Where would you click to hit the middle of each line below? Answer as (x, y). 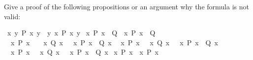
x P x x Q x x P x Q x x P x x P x (84, 52)
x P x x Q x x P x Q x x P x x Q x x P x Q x (114, 42)
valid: (12, 16)
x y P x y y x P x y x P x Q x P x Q (81, 33)
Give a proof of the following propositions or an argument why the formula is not (126, 6)
